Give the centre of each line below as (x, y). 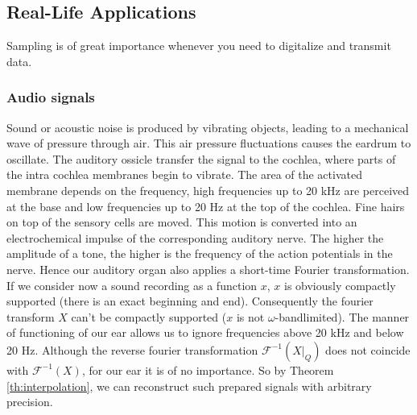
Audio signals (51, 97)
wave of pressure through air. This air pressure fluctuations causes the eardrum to (209, 143)
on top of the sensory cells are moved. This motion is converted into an (182, 222)
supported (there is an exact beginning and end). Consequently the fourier (190, 301)
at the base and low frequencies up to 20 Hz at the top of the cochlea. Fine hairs (206, 206)
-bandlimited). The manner (342, 316)
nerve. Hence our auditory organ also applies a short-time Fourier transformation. (208, 269)
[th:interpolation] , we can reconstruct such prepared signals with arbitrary (189, 386)
